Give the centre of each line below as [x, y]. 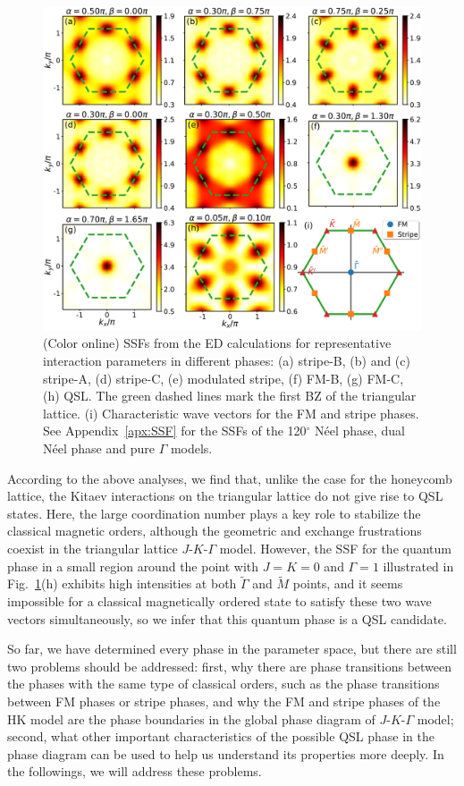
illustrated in [418, 566]
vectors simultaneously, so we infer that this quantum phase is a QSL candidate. [227, 618]
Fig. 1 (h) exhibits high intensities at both [122, 583]
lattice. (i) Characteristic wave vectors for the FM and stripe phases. [231, 413]
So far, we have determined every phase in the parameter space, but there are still [232, 649]
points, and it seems [348, 583]
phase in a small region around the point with [133, 566]
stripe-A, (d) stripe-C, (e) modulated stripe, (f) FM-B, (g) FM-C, [224, 378]
